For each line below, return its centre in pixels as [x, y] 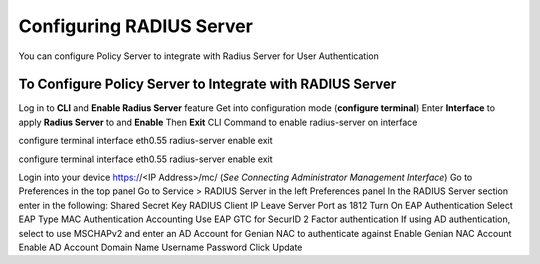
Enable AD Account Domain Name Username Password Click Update [160, 247]
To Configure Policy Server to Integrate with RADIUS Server [207, 84]
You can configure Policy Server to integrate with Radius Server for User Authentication [198, 56]
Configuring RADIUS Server [136, 26]
